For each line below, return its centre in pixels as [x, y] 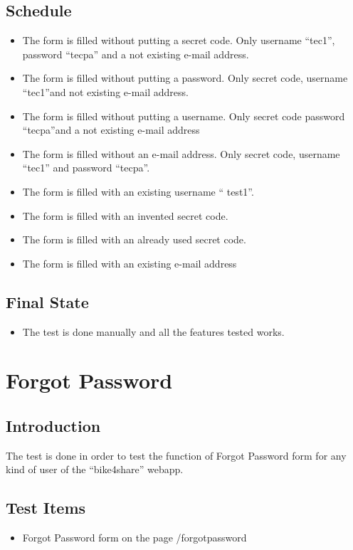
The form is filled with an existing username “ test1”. [138, 191]
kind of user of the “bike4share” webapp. [95, 469]
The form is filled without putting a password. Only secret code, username [185, 78]
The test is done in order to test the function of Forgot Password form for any [176, 455]
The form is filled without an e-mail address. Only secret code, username [181, 153]
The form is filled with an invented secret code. [125, 215]
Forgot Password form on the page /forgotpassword [135, 538]
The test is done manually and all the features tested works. [153, 331]
